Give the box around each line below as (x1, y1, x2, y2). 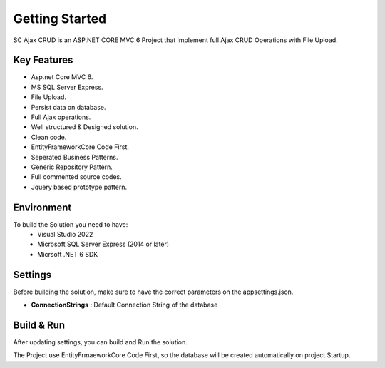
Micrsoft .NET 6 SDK (37, 250, 98, 258)
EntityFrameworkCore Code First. (31, 143, 130, 151)
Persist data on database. (31, 103, 106, 111)
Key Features (13, 54, 73, 66)
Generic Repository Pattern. (31, 163, 113, 171)
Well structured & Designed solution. (31, 123, 138, 131)
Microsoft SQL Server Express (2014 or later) (37, 240, 170, 249)
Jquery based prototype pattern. (31, 183, 128, 191)
